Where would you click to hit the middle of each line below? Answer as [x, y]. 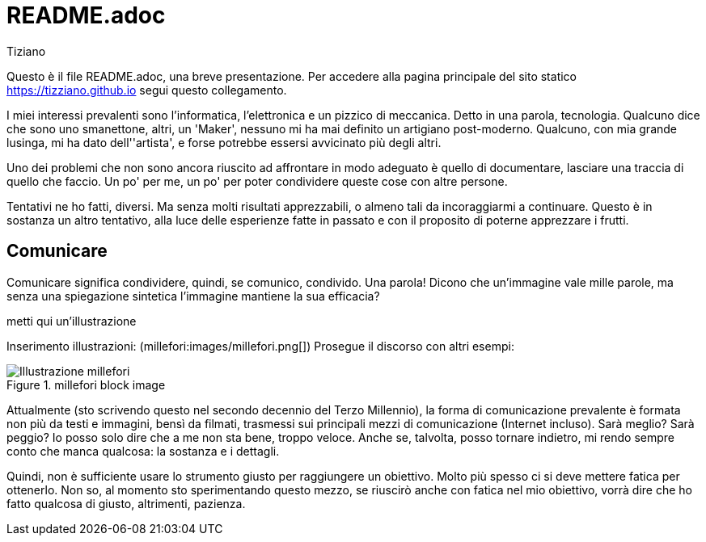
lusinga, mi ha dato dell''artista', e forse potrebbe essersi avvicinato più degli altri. [224, 142]
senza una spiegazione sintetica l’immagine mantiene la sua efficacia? [193, 296]
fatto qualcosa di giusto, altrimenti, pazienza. [126, 503]
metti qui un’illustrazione [72, 321]
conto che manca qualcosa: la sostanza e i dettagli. [143, 451]
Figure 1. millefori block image [86, 384]
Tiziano [26, 51]
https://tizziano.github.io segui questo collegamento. [147, 90]
